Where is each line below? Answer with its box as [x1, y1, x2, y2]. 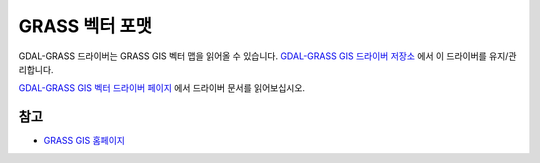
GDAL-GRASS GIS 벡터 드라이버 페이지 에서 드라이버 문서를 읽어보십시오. [18, 82, 305, 94]
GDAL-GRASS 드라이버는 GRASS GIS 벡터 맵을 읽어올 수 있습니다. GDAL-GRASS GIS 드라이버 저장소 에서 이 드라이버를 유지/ [18, 50, 509, 62]
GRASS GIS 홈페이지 [43, 135, 125, 147]
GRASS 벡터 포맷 [18, 15, 152, 37]
